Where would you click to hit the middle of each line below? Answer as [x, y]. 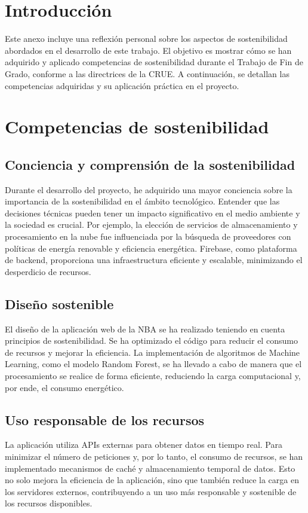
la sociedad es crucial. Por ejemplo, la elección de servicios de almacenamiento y [151, 225]
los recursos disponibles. [49, 503]
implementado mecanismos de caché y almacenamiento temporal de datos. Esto [150, 468]
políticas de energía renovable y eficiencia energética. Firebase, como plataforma [151, 248]
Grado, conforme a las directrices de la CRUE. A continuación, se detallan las [147, 73]
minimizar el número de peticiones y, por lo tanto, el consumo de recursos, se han [154, 456]
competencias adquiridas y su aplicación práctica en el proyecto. [122, 85]
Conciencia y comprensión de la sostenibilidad [150, 164]
